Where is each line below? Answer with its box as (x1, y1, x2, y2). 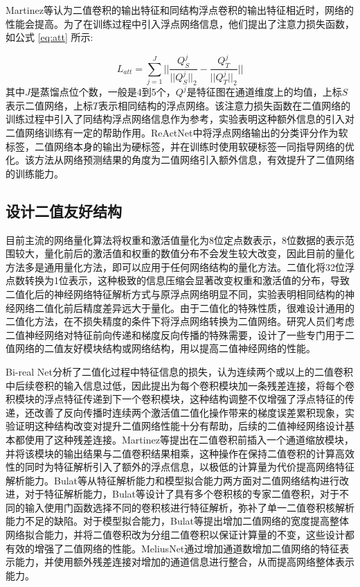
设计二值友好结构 (6, 200, 122, 221)
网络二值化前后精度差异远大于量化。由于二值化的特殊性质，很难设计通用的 (15, 300, 354, 315)
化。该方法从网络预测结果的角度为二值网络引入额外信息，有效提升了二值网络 (6, 152, 354, 167)
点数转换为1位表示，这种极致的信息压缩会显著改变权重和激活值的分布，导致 (6, 273, 350, 288)
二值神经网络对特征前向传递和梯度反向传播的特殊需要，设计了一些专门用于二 (6, 327, 354, 342)
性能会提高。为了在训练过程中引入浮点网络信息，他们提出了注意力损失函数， (6, 16, 354, 30)
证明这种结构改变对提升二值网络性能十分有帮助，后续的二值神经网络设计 (15, 419, 345, 433)
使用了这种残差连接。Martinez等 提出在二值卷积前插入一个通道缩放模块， (24, 432, 354, 446)
